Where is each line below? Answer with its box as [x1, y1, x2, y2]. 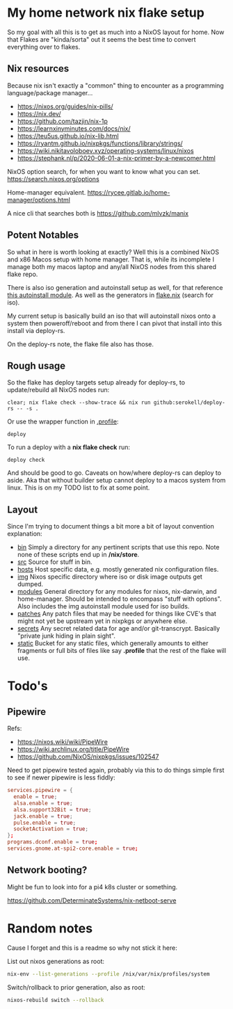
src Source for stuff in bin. [17, 558, 93, 566]
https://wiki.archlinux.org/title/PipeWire [17, 745, 130, 754]
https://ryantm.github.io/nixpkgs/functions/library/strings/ [17, 139, 183, 147]
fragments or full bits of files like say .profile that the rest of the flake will [17, 647, 227, 655]
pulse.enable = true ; [13, 819, 77, 826]
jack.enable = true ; [13, 812, 73, 820]
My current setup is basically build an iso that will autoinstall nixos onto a [7, 312, 216, 320]
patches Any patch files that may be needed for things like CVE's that [17, 610, 217, 618]
